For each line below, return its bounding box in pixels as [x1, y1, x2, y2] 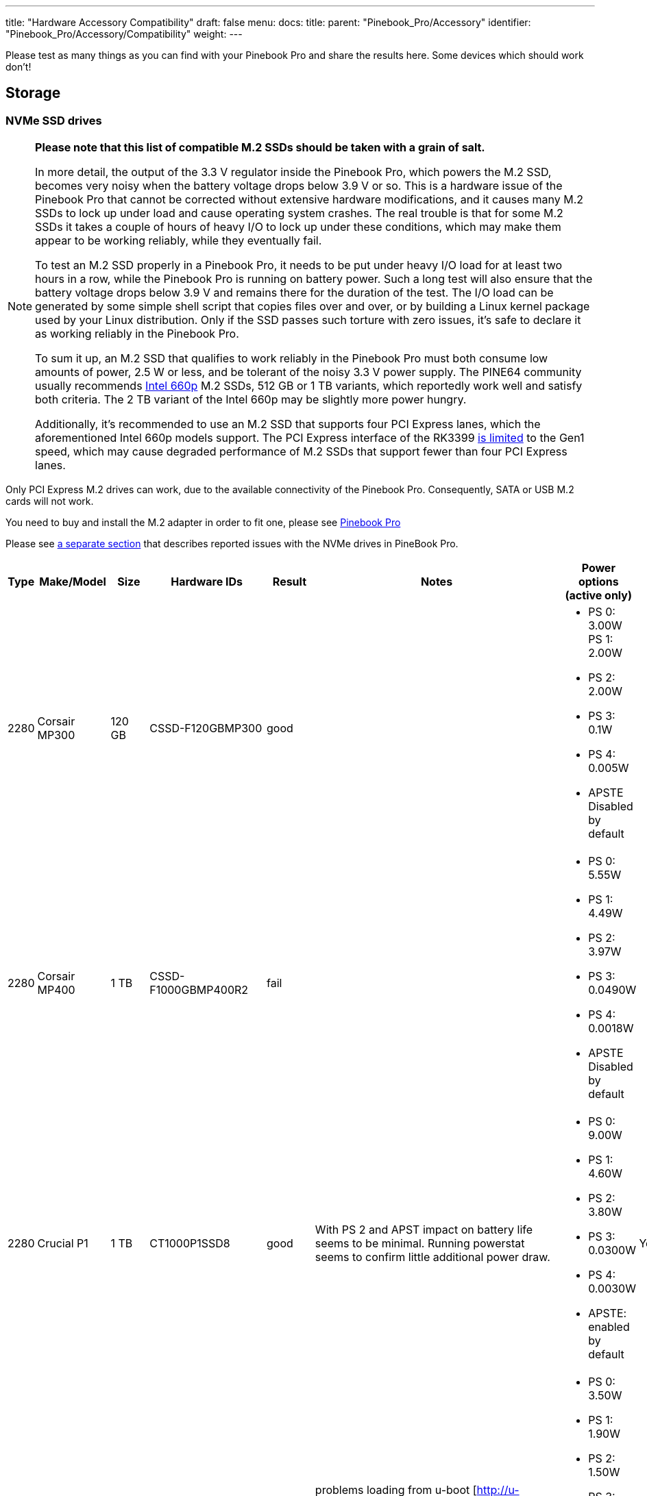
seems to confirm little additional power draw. [315, 1250, 550, 1264]
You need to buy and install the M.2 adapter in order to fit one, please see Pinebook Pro [5, 516, 401, 529]
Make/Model [39, 575, 106, 589]
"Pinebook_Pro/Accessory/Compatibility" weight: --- [5, 28, 243, 40]
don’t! [5, 61, 32, 73]
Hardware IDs [171, 575, 243, 589]
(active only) [565, 588, 633, 603]
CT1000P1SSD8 [149, 1236, 230, 1251]
